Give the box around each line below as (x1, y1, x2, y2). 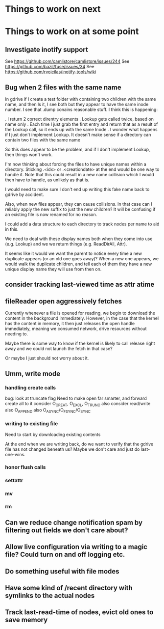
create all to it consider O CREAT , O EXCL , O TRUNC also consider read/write (5, 400, 151, 408)
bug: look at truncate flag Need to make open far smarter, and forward (5, 395, 147, 401)
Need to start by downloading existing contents (5, 431, 101, 438)
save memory (5, 616, 48, 624)
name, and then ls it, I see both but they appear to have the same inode (5, 102, 149, 107)
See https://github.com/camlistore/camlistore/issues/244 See (5, 58, 130, 64)
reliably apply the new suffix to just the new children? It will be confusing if (5, 206, 156, 212)
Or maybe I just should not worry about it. (5, 355, 89, 361)
